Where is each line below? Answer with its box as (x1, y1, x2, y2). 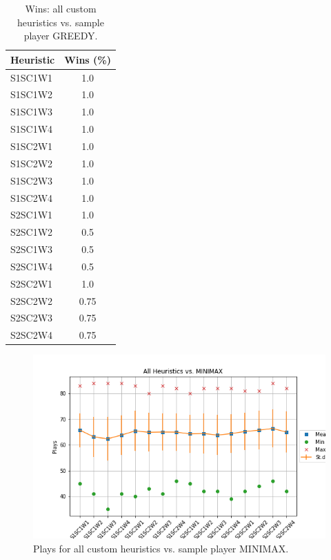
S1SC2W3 (10, 173, 53, 187)
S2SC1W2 (10, 225, 53, 239)
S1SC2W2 (10, 156, 53, 170)
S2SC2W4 (10, 328, 53, 342)
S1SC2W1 (10, 139, 53, 153)
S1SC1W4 (10, 122, 53, 136)
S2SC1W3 (10, 242, 53, 256)
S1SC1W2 (10, 87, 53, 102)
